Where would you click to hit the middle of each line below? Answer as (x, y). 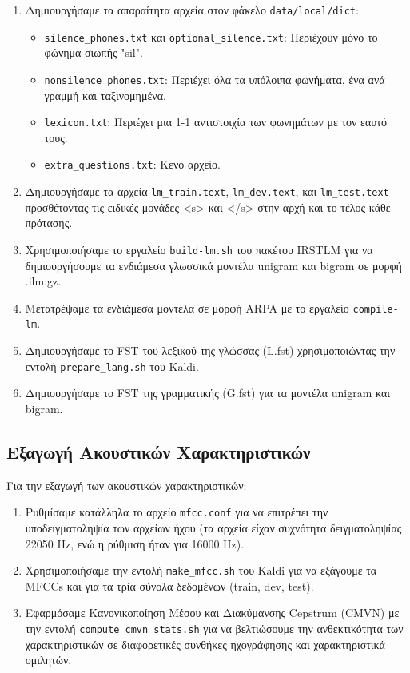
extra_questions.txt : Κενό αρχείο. (133, 164)
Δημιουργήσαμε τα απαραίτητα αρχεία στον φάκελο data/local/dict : (192, 10)
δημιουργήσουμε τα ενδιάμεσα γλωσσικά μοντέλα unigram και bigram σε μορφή (213, 265)
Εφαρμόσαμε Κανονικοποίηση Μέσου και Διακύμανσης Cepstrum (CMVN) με (212, 613)
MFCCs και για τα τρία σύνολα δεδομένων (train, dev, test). (169, 585)
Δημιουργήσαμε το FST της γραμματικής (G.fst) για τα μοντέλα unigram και (208, 393)
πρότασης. (49, 223)
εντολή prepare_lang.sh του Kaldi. (112, 366)
